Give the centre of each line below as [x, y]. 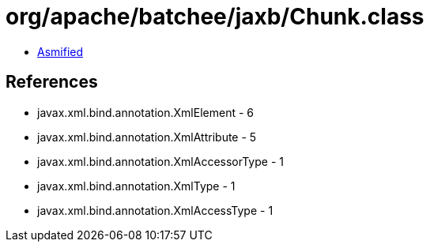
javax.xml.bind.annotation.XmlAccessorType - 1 [160, 161]
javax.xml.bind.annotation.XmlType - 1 [136, 186]
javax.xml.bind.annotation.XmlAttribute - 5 [147, 137]
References [52, 82]
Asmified [60, 51]
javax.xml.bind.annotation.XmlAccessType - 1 [155, 210]
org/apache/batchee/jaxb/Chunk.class [215, 17]
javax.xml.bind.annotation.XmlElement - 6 [145, 112]
